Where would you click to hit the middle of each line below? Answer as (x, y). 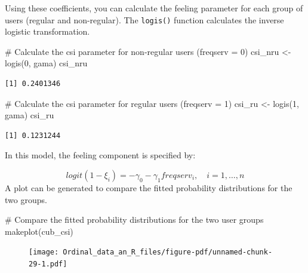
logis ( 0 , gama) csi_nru (46, 63)
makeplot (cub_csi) (39, 231)
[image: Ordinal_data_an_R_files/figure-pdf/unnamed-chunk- (151, 252)
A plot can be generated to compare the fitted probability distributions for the (149, 188)
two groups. (26, 199)
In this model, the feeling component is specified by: (100, 155)
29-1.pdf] (48, 264)
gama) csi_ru (30, 115)
